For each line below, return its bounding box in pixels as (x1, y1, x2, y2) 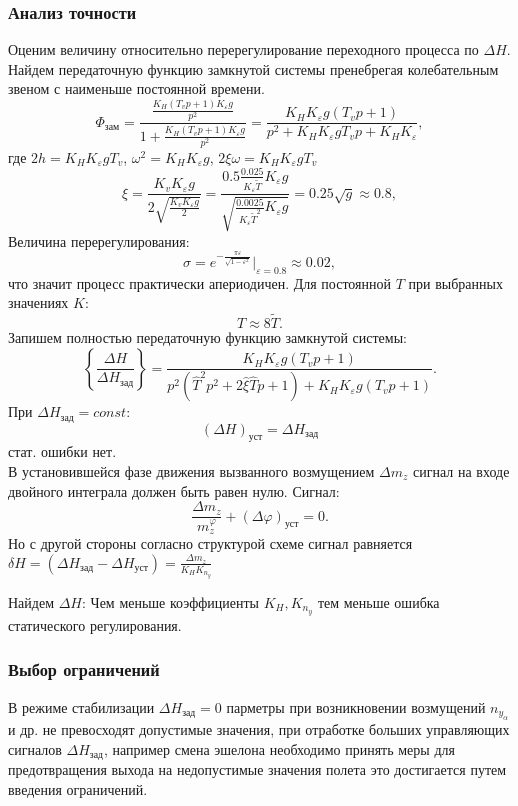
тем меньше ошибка (317, 591, 440, 612)
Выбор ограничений (8, 657, 160, 682)
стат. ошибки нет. (8, 441, 117, 462)
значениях (8, 292, 69, 313)
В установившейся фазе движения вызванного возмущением (8, 461, 375, 482)
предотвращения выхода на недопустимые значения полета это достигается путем (8, 759, 507, 780)
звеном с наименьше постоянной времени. (8, 78, 265, 99)
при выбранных (408, 272, 503, 293)
